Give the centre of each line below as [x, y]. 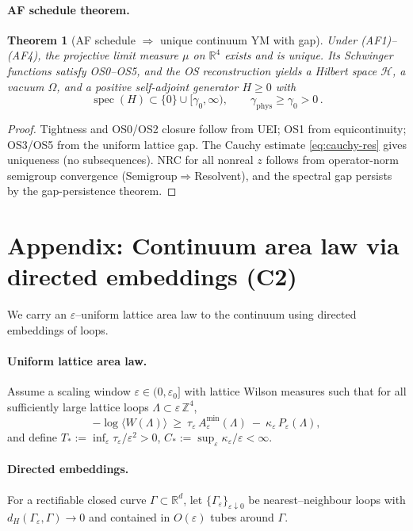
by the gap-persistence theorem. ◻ [92, 191]
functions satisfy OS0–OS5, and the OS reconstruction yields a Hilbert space [192, 70]
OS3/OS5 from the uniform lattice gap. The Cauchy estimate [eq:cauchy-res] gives [207, 144]
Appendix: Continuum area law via [203, 245]
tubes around [242, 517]
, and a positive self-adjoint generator [147, 86]
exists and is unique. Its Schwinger [309, 55]
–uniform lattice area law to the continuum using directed [216, 314]
